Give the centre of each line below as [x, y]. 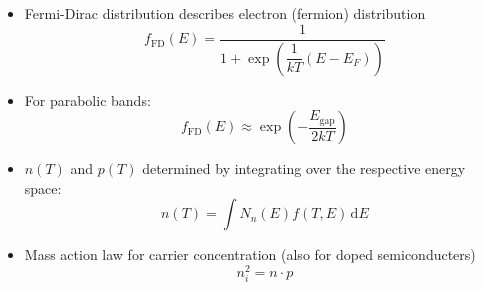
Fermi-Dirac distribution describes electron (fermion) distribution [225, 13]
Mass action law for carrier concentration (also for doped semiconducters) [250, 254]
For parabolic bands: [87, 99]
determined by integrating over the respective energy [304, 168]
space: [43, 187]
